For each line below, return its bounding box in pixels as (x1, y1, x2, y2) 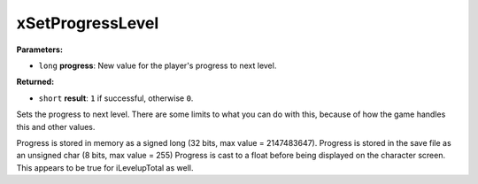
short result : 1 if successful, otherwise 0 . (38, 93, 194, 103)
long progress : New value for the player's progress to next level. (38, 60, 277, 71)
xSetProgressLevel (16, 13, 159, 33)
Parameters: (16, 44, 64, 55)
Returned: (16, 76, 55, 88)
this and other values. (16, 121, 96, 132)
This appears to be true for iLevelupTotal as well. (16, 162, 194, 172)
